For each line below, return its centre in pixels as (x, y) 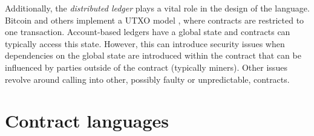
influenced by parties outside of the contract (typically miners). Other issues (146, 67)
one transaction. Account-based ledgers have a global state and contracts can (148, 32)
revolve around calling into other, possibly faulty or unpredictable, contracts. (147, 79)
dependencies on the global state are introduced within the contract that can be (153, 55)
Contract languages (87, 121)
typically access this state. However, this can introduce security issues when (145, 43)
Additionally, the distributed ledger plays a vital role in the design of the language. (157, 8)
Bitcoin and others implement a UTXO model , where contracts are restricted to (155, 20)
